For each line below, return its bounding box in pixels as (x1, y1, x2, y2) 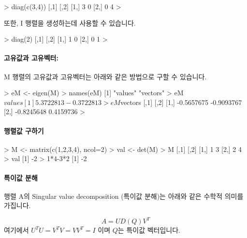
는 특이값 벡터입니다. (117, 225, 180, 235)
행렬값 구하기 (4, 125, 44, 135)
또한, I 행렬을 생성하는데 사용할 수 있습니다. (4, 17, 136, 28)
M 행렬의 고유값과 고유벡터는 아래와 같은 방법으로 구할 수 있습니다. (4, 71, 207, 81)
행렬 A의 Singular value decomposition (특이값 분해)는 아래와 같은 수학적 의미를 (4, 191, 244, 201)
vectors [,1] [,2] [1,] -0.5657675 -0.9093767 (120, 97, 242, 107)
